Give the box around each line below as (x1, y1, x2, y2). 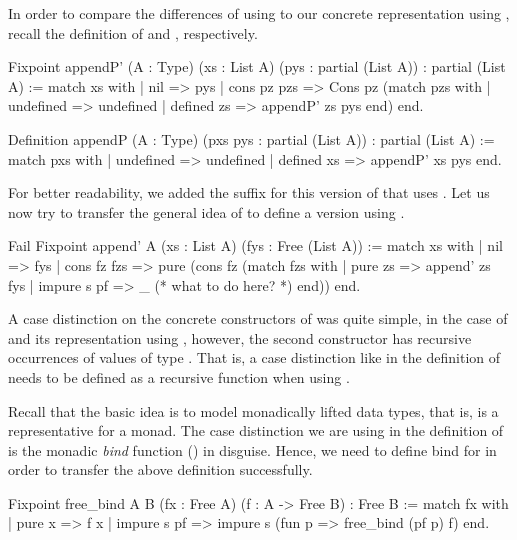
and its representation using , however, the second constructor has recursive (8, 327, 472, 348)
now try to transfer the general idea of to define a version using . (8, 201, 405, 222)
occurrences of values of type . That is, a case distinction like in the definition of (8, 347, 500, 368)
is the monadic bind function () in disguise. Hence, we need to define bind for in (8, 439, 497, 460)
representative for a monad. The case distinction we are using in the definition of (8, 420, 504, 441)
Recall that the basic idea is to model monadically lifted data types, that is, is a (8, 400, 499, 421)
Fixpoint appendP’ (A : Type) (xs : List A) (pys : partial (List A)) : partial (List (8, 56, 506, 77)
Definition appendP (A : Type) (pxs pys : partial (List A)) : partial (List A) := (8, 128, 495, 149)
